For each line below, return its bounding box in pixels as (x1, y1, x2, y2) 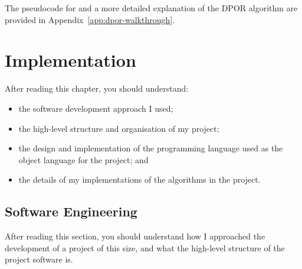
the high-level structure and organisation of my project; (18, 122, 219, 134)
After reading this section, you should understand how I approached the (5, 230, 265, 242)
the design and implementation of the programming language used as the (18, 142, 283, 154)
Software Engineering (5, 202, 137, 221)
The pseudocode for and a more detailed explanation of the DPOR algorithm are (5, 2, 298, 14)
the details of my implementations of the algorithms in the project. (18, 173, 261, 186)
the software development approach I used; (18, 102, 173, 114)
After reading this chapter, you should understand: (5, 82, 189, 95)
